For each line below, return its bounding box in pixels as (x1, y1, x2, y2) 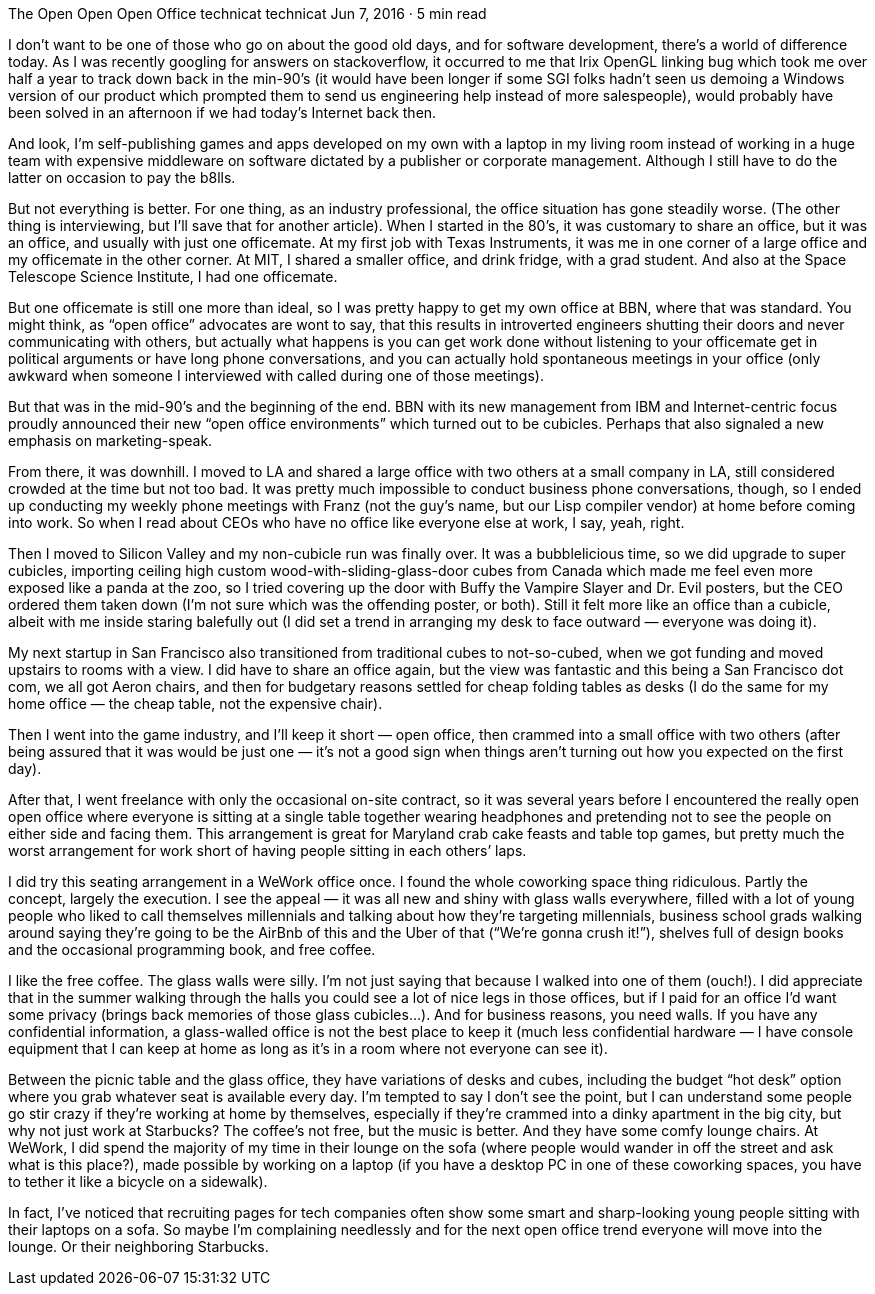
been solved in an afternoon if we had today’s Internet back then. (8, 104, 437, 121)
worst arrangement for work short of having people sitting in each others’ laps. (8, 842, 527, 859)
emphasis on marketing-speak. (8, 432, 213, 449)
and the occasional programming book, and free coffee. (8, 941, 376, 958)
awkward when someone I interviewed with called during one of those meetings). (8, 367, 544, 384)
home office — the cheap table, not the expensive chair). (8, 695, 383, 712)
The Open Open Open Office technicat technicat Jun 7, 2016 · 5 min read (8, 5, 487, 22)
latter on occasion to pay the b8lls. (8, 169, 236, 186)
